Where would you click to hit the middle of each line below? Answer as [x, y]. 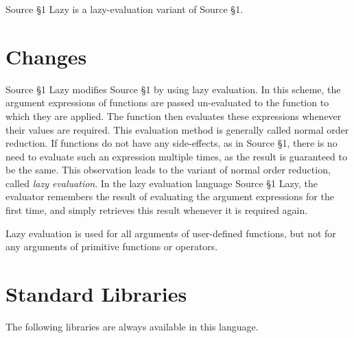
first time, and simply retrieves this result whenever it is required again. [157, 210]
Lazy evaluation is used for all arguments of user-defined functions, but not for [171, 233]
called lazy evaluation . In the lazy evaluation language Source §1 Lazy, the [162, 183]
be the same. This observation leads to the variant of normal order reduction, [168, 170]
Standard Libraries [96, 294]
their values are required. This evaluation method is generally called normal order [177, 129]
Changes [46, 56]
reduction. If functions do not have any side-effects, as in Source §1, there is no [172, 143]
